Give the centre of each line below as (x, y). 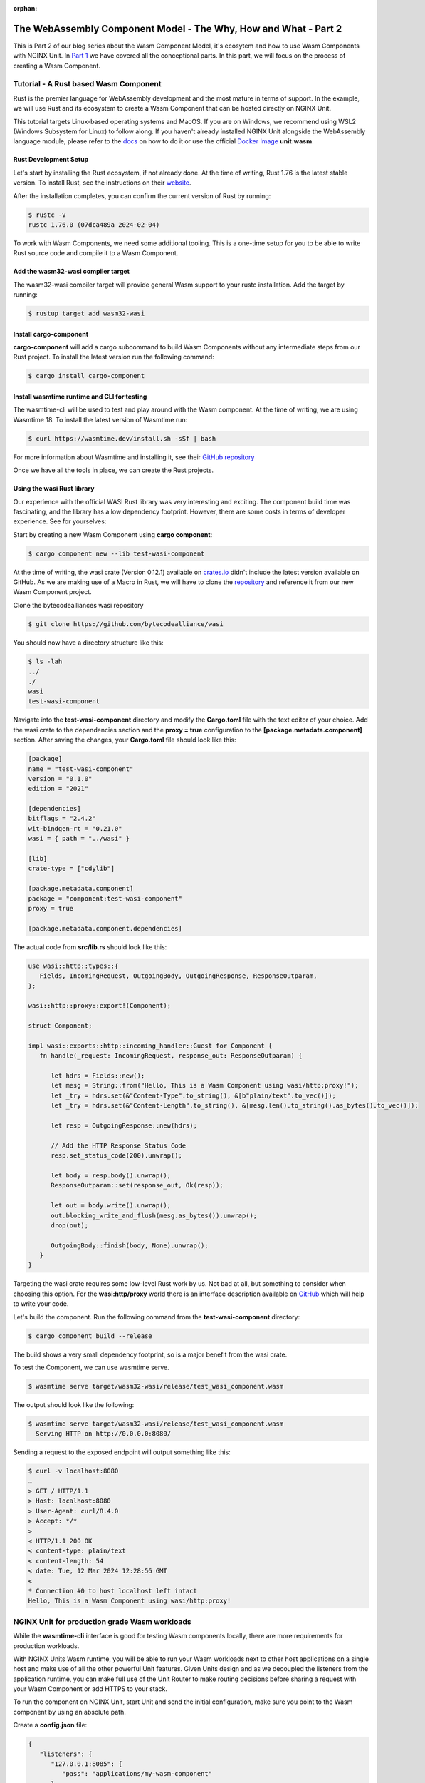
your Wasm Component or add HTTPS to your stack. (90, 1689)
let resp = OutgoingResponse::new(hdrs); (124, 1126)
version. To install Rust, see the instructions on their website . (102, 183)
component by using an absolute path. (69, 1712)
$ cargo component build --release (90, 1336)
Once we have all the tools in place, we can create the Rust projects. (113, 470)
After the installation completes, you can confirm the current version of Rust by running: (142, 195)
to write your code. (41, 1304)
